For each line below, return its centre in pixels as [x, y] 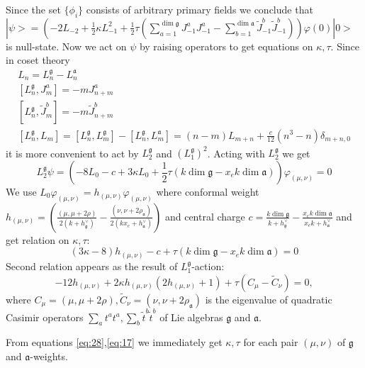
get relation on [38, 239]
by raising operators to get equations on [226, 46]
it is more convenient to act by [72, 153]
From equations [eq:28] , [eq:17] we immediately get [114, 342]
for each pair [271, 342]
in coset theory [38, 60]
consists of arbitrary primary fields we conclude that [200, 9]
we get [296, 153]
